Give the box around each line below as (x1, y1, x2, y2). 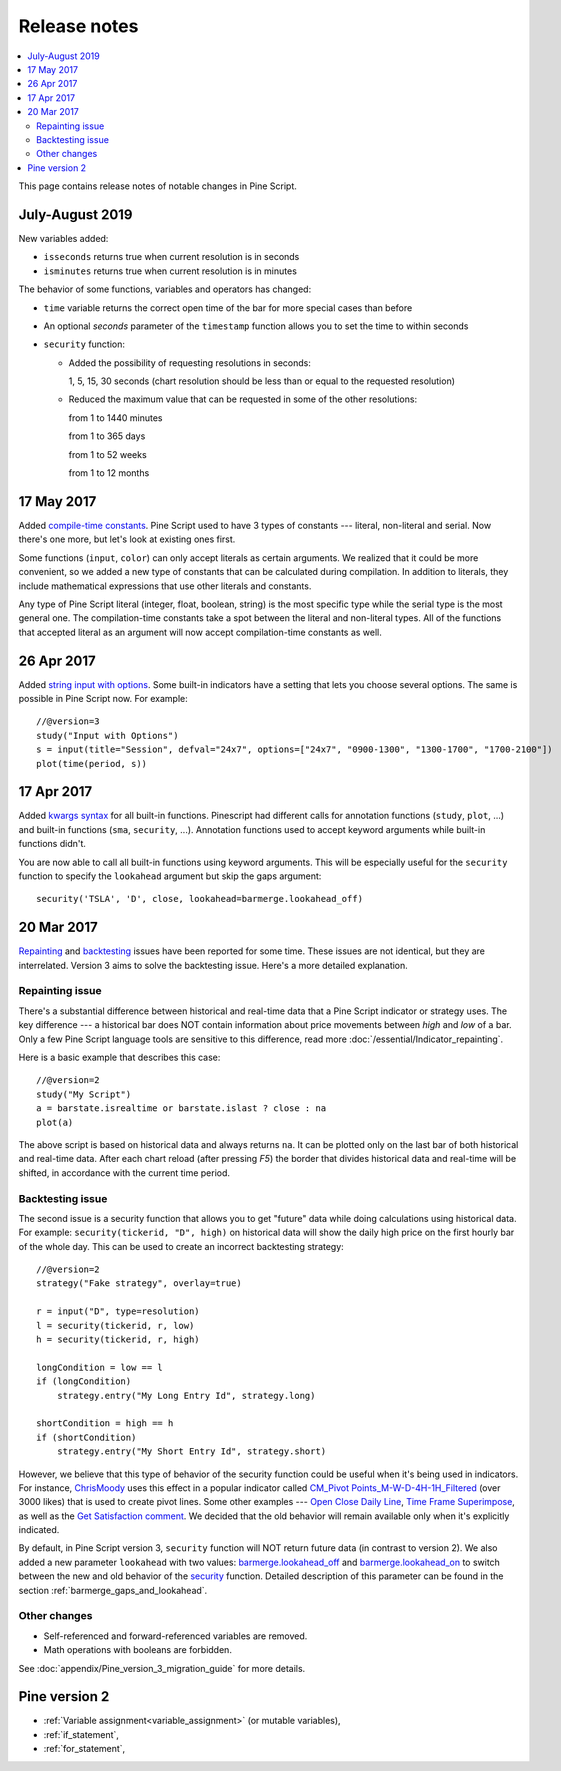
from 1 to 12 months (68, 467, 150, 479)
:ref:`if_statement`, (43, 1728, 120, 1740)
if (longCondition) (36, 1376, 132, 1387)
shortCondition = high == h (36, 1418, 174, 1429)
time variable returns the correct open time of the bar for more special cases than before (43, 301, 413, 314)
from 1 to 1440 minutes (68, 411, 163, 424)
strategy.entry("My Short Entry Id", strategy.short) (56, 1446, 327, 1457)
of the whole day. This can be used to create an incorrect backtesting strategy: (18, 1240, 344, 1252)
